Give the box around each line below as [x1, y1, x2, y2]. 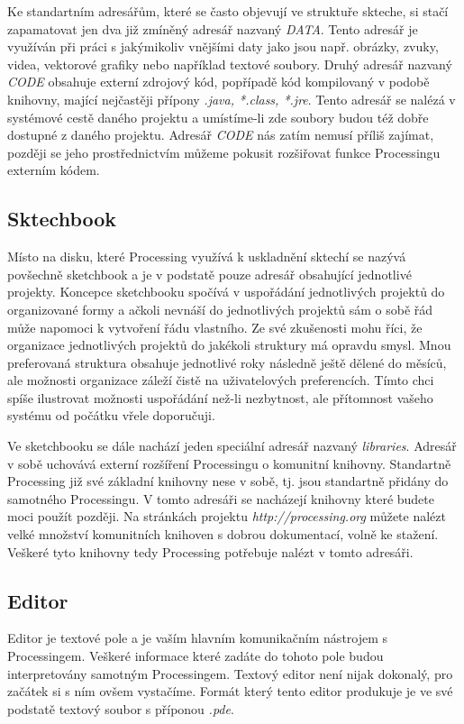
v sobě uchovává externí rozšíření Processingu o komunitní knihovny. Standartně [7, 454, 451, 472]
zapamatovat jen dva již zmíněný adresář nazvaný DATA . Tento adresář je [7, 19, 418, 38]
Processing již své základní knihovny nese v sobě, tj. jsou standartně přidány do [7, 472, 449, 490]
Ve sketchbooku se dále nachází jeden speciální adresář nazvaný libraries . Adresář [7, 436, 457, 455]
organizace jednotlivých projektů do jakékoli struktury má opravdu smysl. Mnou [7, 335, 451, 354]
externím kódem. [7, 160, 100, 179]
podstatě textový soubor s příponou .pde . [7, 699, 234, 718]
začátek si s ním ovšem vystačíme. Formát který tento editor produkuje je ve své [7, 682, 453, 701]
